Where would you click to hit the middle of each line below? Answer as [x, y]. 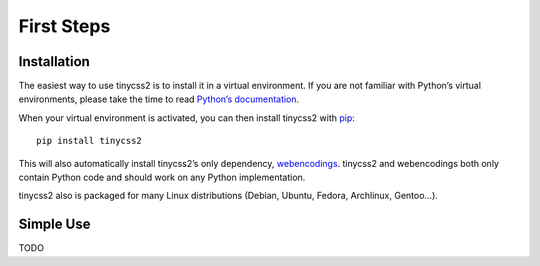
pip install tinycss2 [89, 141]
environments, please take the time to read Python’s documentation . [159, 99]
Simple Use [54, 224]
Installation [54, 61]
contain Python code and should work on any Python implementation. [162, 177]
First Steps [64, 26]
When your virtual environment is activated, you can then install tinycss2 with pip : [186, 117]
